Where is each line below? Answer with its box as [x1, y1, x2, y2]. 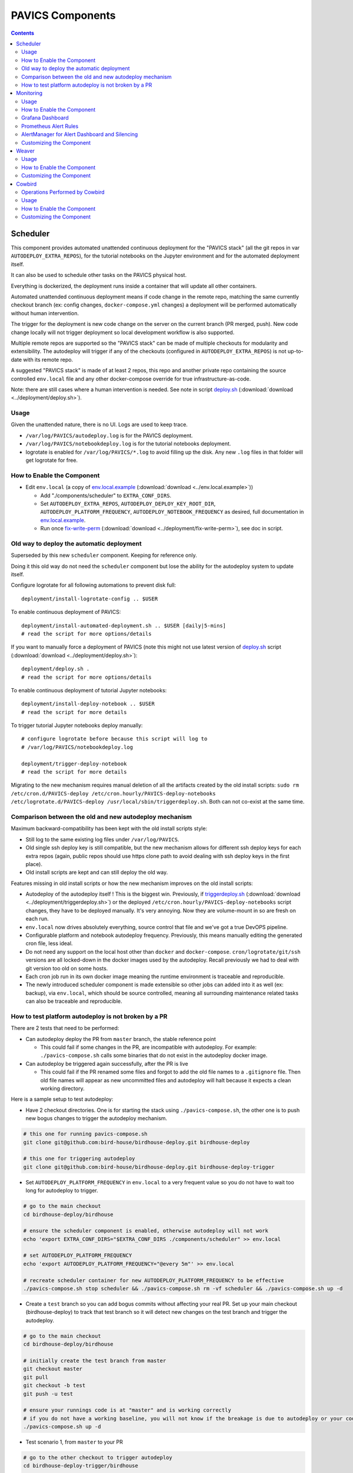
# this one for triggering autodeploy [23, 1155, 135, 1162]
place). [25, 860, 42, 867]
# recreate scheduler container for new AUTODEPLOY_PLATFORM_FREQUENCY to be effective [23, 1277, 284, 1284]
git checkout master [23, 1366, 82, 1372]
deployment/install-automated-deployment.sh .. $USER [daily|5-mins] [21, 622, 227, 629]
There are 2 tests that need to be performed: [11, 1025, 119, 1032]
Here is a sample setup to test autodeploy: [11, 1096, 114, 1103]
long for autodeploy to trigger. [25, 1187, 98, 1194]
